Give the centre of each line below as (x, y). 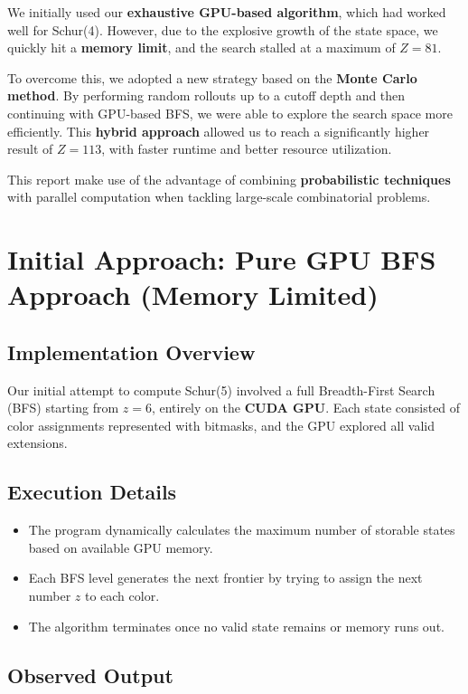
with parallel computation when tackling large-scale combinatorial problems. (219, 197)
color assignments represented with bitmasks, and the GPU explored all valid (221, 425)
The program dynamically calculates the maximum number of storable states (242, 530)
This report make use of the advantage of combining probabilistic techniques (229, 179)
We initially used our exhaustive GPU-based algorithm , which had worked (227, 12)
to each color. (122, 596)
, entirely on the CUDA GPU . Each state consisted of (306, 408)
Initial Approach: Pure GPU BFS (222, 259)
